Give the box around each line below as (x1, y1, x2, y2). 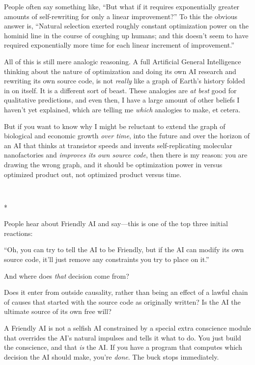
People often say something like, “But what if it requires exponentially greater (4, 1, 240, 11)
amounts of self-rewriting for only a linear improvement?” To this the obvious (4, 11, 237, 21)
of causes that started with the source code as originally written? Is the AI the (4, 296, 241, 307)
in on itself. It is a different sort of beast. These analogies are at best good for (4, 85, 237, 95)
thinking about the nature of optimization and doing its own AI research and (4, 66, 236, 76)
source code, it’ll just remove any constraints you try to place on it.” (4, 254, 209, 264)
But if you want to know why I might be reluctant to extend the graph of (4, 121, 226, 131)
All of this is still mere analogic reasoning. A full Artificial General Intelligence (4, 56, 241, 66)
